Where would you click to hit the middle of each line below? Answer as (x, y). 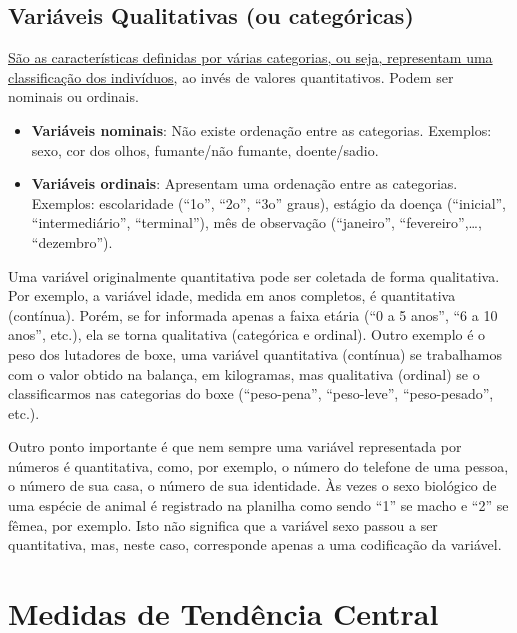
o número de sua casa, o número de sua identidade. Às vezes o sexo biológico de (252, 485)
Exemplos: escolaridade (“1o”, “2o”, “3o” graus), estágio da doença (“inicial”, (269, 202)
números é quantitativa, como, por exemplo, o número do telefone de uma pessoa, (258, 465)
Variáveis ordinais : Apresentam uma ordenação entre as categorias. (244, 183)
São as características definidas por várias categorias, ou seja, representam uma (250, 57)
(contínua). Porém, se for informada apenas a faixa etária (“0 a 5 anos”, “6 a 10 (253, 314)
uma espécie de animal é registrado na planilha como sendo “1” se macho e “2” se (258, 505)
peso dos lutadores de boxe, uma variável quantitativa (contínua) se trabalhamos (255, 353)
